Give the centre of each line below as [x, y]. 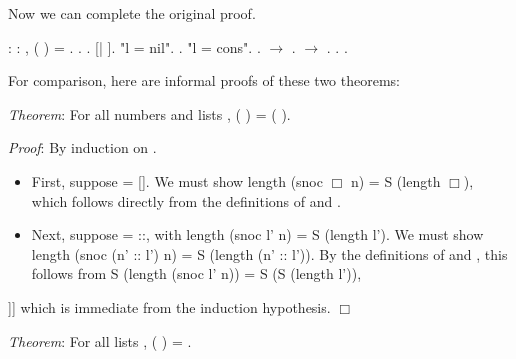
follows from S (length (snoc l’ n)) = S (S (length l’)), [196, 273]
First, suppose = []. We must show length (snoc [177, 180]
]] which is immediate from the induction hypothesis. [169, 306]
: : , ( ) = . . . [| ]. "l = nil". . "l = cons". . [134, 46]
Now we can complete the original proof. [132, 13]
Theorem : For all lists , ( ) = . [100, 340]
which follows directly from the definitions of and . [186, 200]
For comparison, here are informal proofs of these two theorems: [204, 80]
